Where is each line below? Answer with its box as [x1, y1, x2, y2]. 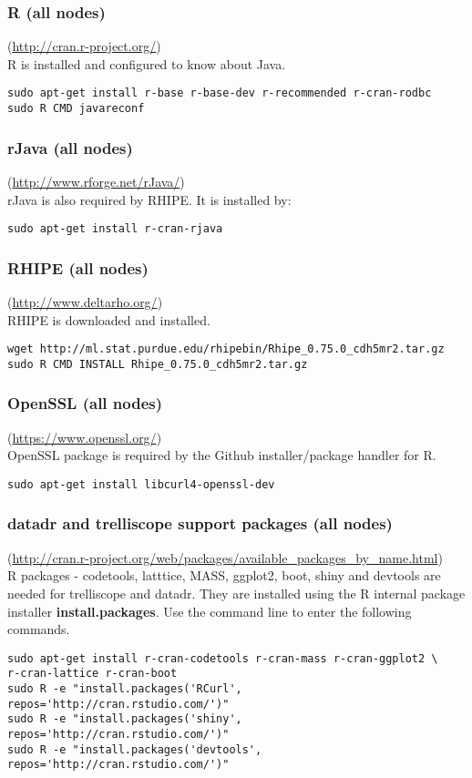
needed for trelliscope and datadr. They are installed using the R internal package [7, 583, 466, 602]
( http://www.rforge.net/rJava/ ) [7, 171, 185, 190]
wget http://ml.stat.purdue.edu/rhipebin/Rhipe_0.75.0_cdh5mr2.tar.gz [7, 343, 445, 356]
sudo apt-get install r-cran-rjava [7, 222, 223, 236]
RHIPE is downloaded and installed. [7, 310, 210, 329]
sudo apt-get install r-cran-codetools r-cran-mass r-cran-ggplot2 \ [7, 651, 438, 665]
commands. [7, 619, 70, 639]
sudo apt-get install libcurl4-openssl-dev [7, 477, 275, 491]
